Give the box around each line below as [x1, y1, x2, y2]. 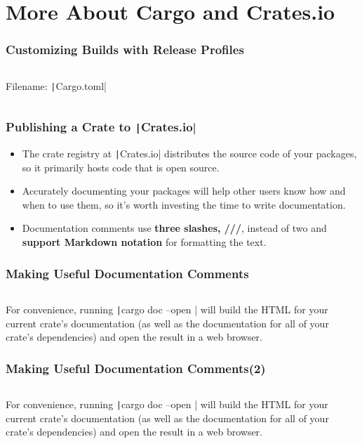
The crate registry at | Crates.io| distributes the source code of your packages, [22, 146, 357, 161]
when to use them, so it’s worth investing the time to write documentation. [22, 197, 346, 211]
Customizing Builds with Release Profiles [6, 41, 244, 58]
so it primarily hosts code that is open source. [22, 159, 220, 174]
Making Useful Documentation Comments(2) [6, 359, 266, 377]
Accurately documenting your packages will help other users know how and [22, 183, 346, 198]
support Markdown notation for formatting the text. [22, 235, 267, 249]
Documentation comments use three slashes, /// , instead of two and [22, 221, 327, 235]
